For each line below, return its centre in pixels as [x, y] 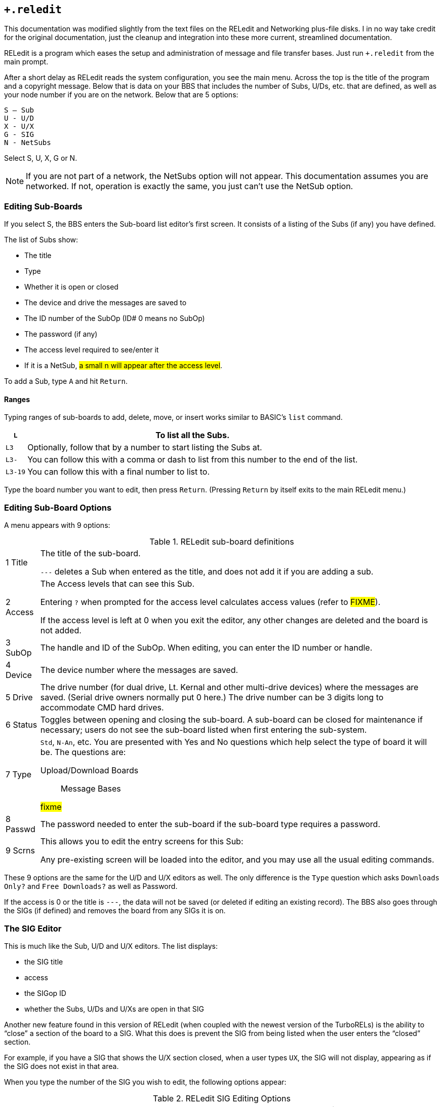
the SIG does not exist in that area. [62, 1066]
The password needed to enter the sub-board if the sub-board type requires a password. [210, 824]
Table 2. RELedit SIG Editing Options [222, 1098]
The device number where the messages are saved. [139, 670]
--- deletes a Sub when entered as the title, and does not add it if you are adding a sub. [207, 572]
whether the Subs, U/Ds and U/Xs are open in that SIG [114, 1009]
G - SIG [19, 135]
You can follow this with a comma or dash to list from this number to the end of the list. [193, 460]
